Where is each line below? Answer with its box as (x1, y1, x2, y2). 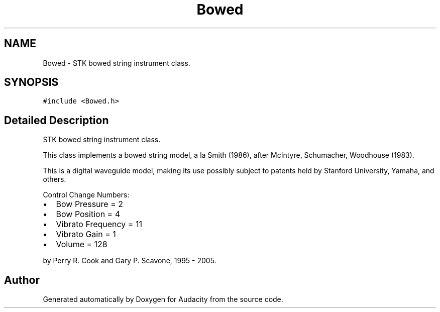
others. (43, 175, 66, 184)
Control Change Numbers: (43, 190, 130, 199)
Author (4, 273, 40, 286)
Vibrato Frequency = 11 (56, 219, 142, 230)
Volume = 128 (56, 239, 107, 250)
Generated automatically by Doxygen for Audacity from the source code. (43, 295, 283, 304)
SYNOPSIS (4, 76, 59, 89)
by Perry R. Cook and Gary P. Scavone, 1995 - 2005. (43, 256, 216, 265)
